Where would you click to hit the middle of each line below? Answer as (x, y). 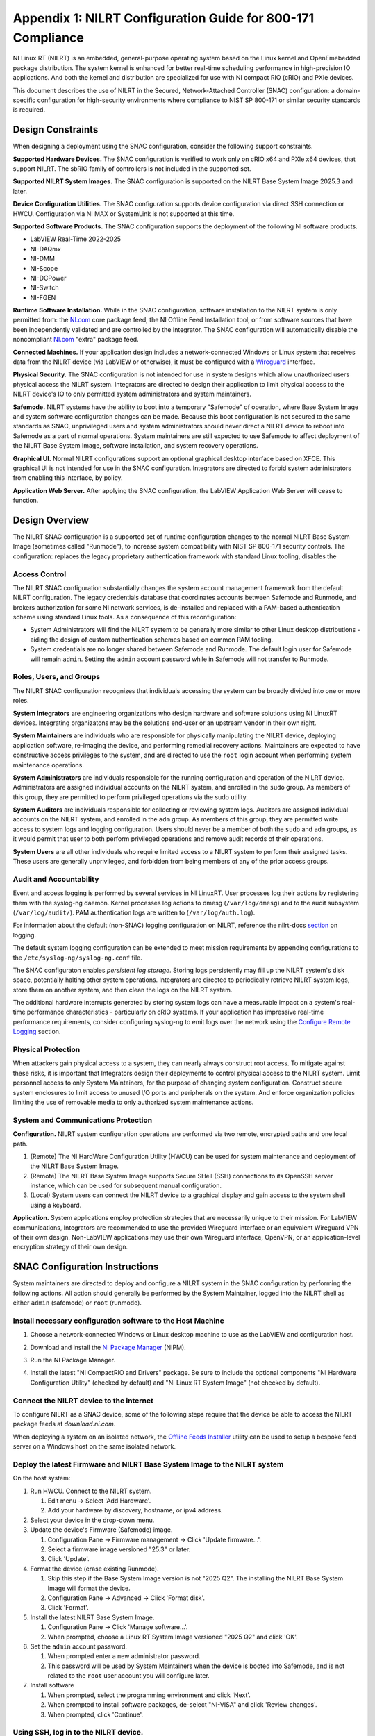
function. (26, 501)
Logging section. (37, 1032)
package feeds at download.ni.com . (64, 1424)
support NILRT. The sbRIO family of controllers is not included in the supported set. (132, 168)
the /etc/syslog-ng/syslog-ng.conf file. (77, 958)
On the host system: (42, 1478)
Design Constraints (56, 130)
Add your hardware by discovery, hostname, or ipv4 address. (135, 1510)
